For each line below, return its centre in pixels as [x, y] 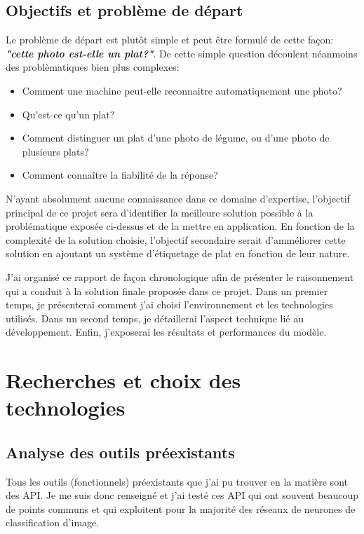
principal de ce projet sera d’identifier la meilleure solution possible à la [160, 212]
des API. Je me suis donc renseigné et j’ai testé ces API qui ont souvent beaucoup [182, 495]
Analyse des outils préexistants [120, 452]
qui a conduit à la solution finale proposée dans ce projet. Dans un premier [167, 290]
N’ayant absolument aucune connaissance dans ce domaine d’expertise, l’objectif [178, 198]
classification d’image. [53, 522]
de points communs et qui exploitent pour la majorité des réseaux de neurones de [181, 508]
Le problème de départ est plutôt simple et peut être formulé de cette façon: [170, 40]
